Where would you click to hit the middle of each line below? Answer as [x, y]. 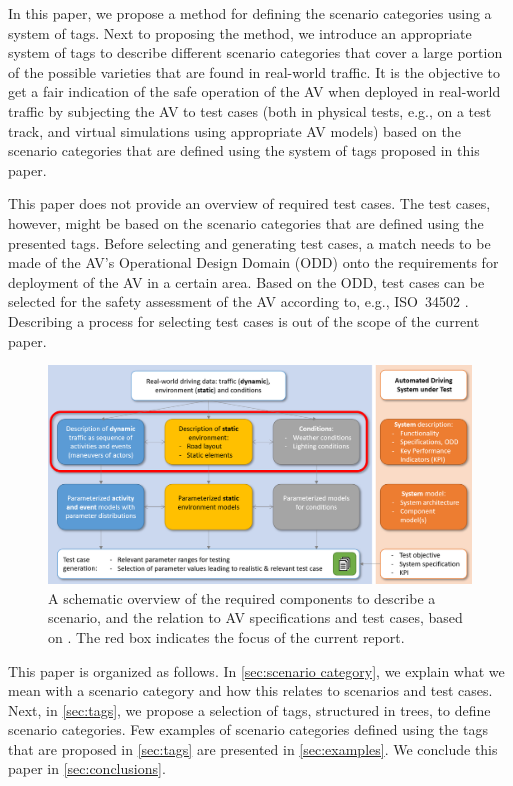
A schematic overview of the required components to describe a [242, 597]
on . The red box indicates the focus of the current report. [226, 636]
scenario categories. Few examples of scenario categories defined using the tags [248, 729]
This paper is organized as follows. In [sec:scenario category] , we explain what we [256, 670]
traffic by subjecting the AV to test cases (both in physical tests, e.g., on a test [250, 110]
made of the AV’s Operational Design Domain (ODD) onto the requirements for [253, 262]
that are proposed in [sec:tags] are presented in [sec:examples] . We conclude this [253, 748]
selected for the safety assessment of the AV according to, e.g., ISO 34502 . [238, 301]
